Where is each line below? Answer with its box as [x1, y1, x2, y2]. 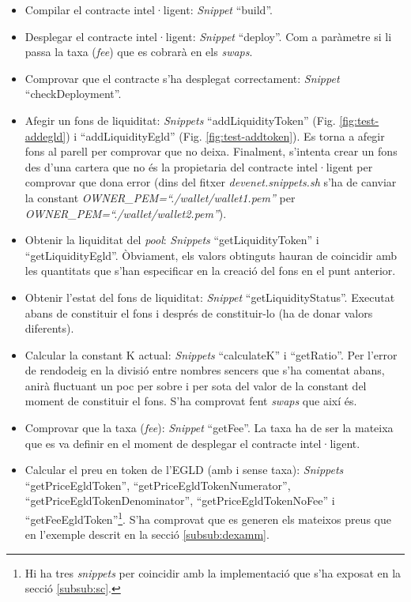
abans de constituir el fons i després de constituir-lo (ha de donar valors [25, 304, 373, 321]
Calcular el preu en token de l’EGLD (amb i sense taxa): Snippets [25, 461, 344, 478]
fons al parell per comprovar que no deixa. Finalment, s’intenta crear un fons [25, 143, 398, 160]
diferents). [25, 320, 74, 337]
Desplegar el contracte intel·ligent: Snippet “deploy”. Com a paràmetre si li [25, 28, 392, 44]
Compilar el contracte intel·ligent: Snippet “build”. [25, 2, 273, 17]
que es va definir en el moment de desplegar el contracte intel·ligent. [25, 435, 360, 451]
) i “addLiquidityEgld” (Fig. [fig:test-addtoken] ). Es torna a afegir [66, 127, 385, 144]
